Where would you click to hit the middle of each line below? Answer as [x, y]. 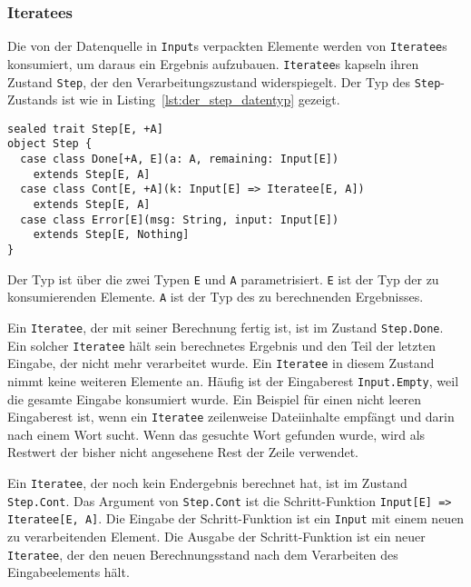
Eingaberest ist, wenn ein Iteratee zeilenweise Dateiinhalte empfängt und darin [231, 417]
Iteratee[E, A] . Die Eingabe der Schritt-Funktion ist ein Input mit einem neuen [236, 518]
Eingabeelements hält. [69, 572]
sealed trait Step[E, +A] [85, 129]
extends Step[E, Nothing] [111, 235]
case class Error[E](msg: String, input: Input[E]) [180, 219]
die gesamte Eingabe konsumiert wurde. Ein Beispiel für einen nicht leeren [214, 398]
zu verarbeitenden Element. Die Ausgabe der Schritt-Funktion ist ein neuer [216, 537]
